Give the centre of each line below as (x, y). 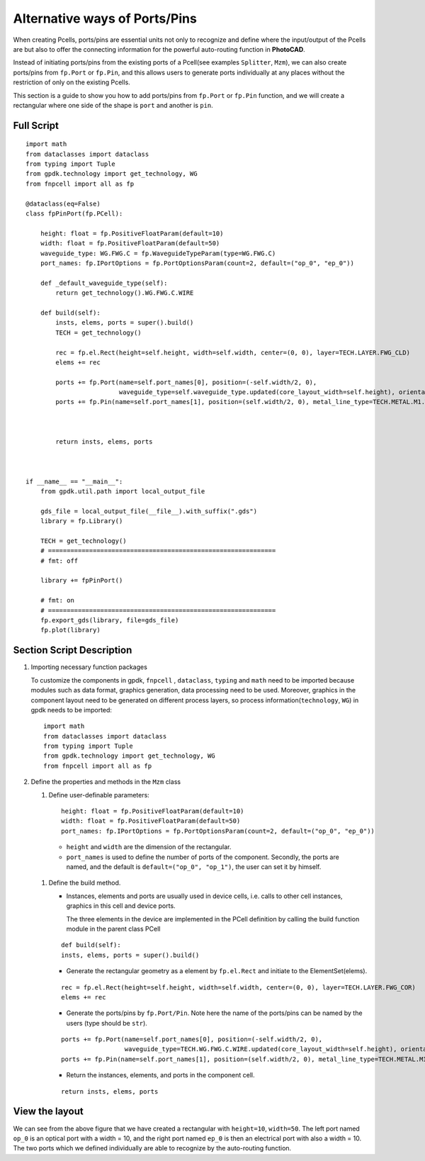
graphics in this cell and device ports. (121, 906)
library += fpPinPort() (81, 580)
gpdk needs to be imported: (72, 709)
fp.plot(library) (70, 630)
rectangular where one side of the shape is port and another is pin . (113, 105)
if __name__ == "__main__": (74, 481)
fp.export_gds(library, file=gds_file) (109, 621)
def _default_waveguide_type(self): (104, 283)
